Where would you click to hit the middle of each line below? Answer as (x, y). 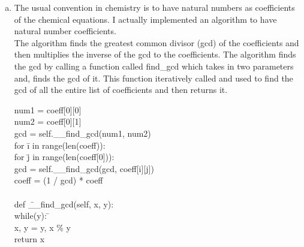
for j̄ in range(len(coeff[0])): (64, 157)
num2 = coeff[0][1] (48, 121)
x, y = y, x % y (42, 227)
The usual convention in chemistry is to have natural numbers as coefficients (154, 7)
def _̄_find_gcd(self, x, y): (64, 204)
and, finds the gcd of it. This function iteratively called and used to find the (153, 78)
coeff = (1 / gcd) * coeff (58, 180)
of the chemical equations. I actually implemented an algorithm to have (145, 19)
